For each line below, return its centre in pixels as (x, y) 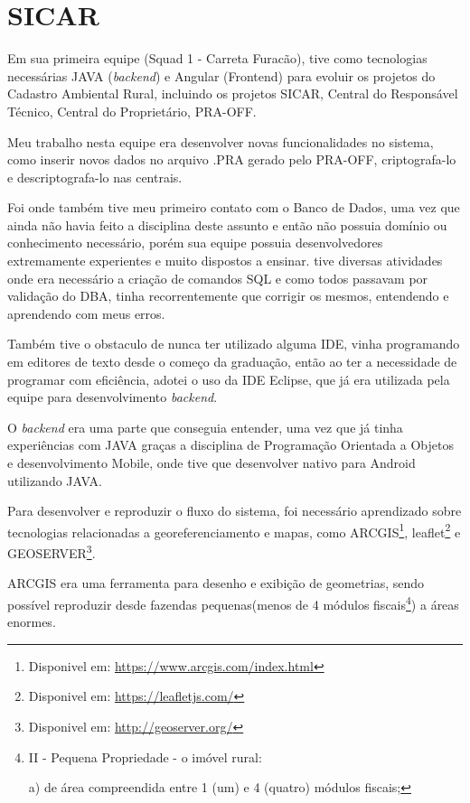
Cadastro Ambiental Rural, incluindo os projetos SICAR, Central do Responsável (233, 93)
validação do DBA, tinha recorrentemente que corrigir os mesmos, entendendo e (228, 296)
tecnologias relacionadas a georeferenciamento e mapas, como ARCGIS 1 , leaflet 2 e (234, 530)
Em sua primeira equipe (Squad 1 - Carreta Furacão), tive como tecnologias (217, 58)
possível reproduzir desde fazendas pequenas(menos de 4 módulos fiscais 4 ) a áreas (233, 602)
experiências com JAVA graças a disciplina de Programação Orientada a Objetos (230, 445)
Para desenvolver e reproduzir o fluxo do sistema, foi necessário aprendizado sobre (235, 511)
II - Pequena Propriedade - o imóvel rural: (145, 756)
